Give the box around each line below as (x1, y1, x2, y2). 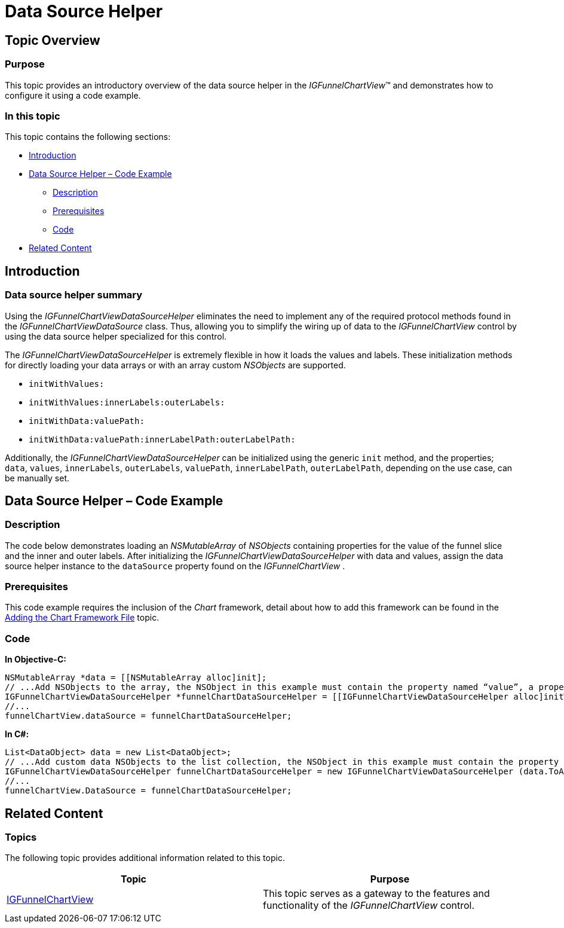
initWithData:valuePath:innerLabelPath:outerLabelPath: (29, 434, 296, 444)
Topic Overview (5, 32, 100, 48)
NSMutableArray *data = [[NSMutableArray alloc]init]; (5, 673, 267, 683)
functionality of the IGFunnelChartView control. (263, 899, 475, 912)
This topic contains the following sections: (5, 132, 171, 142)
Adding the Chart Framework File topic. (5, 612, 160, 623)
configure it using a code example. (5, 90, 141, 100)
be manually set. (5, 472, 70, 483)
